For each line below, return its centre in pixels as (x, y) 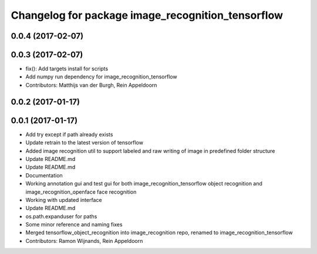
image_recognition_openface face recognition (81, 192)
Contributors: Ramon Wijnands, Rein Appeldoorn (84, 241)
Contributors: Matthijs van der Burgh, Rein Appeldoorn (91, 85)
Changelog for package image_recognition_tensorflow (147, 15)
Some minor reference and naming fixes (74, 225)
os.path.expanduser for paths (61, 216)
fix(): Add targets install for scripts (67, 69)
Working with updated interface (64, 200)
